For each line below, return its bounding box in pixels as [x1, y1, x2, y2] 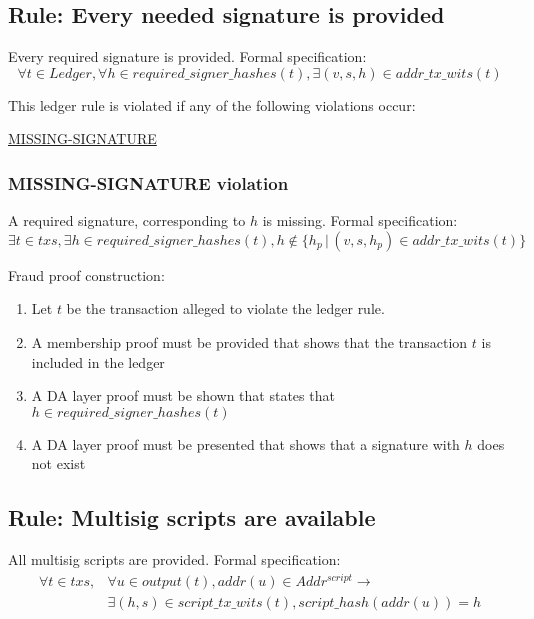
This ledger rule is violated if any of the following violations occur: [8, 94, 416, 115]
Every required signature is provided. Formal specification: [8, 46, 367, 67]
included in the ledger [31, 351, 165, 372]
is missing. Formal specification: [262, 210, 458, 231]
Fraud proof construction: [8, 264, 165, 285]
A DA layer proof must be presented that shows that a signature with [31, 433, 460, 454]
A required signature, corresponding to [8, 210, 246, 231]
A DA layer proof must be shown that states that [31, 385, 335, 406]
